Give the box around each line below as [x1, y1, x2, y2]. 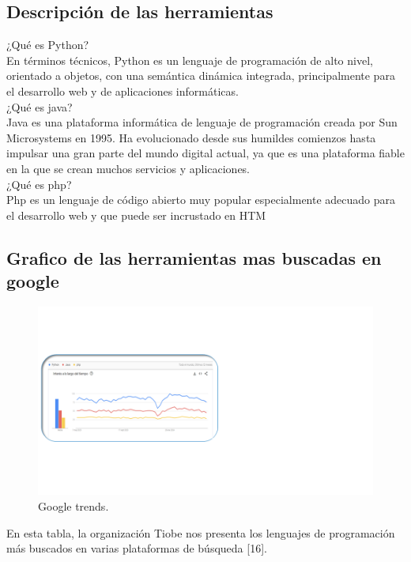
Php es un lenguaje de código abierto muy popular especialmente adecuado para [6, 191, 396, 208]
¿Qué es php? [6, 175, 72, 192]
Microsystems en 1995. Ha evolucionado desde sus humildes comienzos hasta [6, 129, 376, 145]
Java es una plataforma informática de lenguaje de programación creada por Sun [6, 114, 398, 130]
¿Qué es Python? [6, 36, 89, 53]
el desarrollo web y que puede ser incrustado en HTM [6, 206, 266, 223]
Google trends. [38, 498, 109, 515]
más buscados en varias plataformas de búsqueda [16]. [6, 540, 267, 556]
